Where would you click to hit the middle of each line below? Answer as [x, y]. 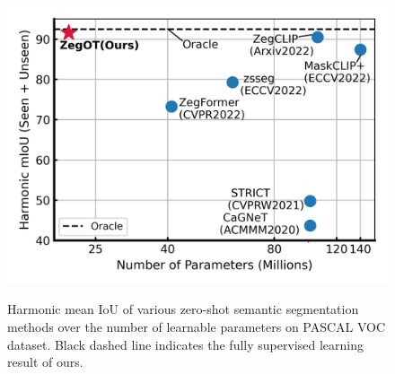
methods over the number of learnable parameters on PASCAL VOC [197, 327]
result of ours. [45, 362]
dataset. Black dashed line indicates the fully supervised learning [185, 344]
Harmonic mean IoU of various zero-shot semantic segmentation [183, 309]
